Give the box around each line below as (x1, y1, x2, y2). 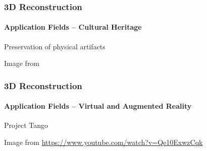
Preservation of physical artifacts (4, 41, 106, 51)
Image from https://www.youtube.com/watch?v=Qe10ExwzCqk (4, 137, 203, 147)
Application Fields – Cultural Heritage (4, 22, 142, 32)
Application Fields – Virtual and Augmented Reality (4, 101, 192, 111)
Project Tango (4, 120, 48, 130)
